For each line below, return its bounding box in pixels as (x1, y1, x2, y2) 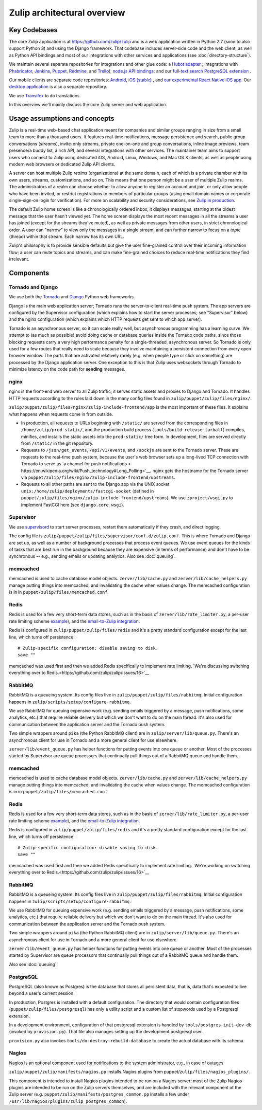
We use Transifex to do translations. (9, 92, 81, 98)
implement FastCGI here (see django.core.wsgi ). (21, 502, 125, 508)
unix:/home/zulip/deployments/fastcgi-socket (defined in (21, 488, 154, 494)
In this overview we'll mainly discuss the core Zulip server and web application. (9, 102, 167, 108)
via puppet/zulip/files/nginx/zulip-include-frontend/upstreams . (21, 474, 176, 480)
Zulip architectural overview (9, 7, 126, 18)
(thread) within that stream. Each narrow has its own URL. (9, 234, 125, 239)
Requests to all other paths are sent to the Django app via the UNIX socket (21, 481, 170, 487)
